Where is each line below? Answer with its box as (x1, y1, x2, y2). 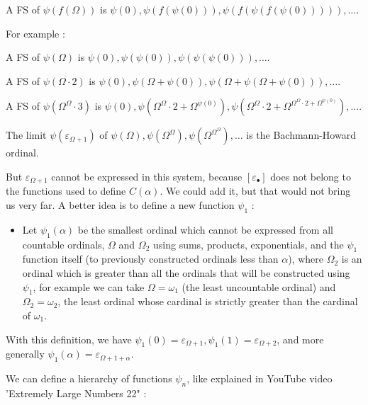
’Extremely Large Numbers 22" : (6, 385, 147, 400)
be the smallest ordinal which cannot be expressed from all (77, 222, 333, 236)
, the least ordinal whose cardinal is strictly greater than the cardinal (57, 294, 358, 309)
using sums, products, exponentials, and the (152, 236, 344, 251)
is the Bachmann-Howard (246, 127, 356, 142)
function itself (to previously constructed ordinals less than (22, 251, 279, 266)
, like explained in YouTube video (186, 371, 333, 386)
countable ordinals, (22, 236, 105, 251)
